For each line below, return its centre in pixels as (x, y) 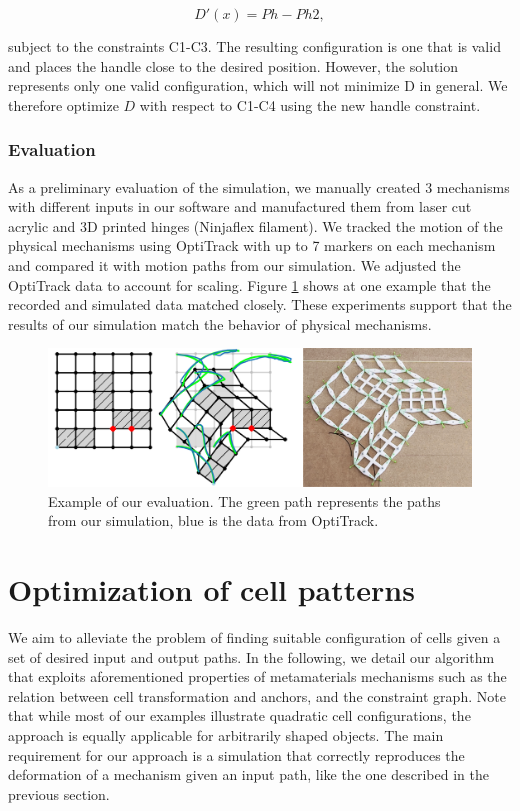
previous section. (59, 793)
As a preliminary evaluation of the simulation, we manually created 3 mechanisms (259, 186)
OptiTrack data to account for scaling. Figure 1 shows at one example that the (249, 284)
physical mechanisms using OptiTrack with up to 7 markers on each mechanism (252, 245)
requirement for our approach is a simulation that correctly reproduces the (236, 754)
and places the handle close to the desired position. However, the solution (233, 65)
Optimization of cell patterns (211, 589)
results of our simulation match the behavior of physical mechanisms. (220, 323)
